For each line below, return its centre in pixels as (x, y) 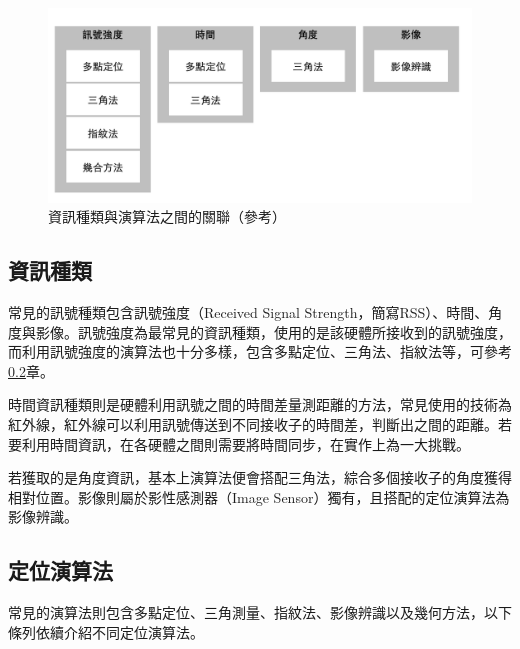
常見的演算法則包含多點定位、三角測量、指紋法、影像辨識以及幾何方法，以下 (260, 612)
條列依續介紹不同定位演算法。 (106, 631)
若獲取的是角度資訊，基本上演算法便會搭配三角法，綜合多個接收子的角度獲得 (260, 477)
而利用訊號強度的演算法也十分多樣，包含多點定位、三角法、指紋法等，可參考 (260, 351)
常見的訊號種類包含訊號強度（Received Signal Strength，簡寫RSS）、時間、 (248, 312)
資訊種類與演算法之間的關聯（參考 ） (167, 216)
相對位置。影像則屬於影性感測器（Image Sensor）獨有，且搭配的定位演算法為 (259, 496)
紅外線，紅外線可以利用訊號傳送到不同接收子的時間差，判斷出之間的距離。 (253, 423)
